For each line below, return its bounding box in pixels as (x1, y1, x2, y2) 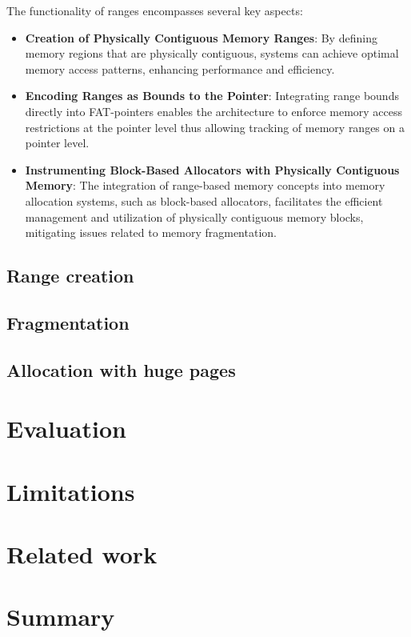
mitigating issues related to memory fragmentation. (25, 224, 277, 241)
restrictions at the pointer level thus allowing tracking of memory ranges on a (25, 118, 405, 135)
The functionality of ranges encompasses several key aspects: (6, 2, 303, 18)
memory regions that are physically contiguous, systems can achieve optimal (25, 45, 399, 62)
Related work (6, 538, 158, 570)
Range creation (6, 263, 134, 288)
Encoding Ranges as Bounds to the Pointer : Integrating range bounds (25, 87, 399, 104)
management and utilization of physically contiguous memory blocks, (25, 208, 364, 225)
